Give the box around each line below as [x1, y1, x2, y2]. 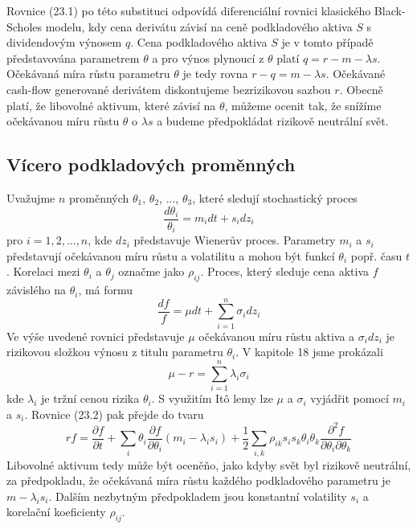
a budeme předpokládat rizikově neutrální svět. [157, 113, 389, 129]
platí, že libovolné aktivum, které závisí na [6, 96, 216, 113]
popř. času [350, 247, 403, 264]
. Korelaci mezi [6, 263, 80, 280]
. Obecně [339, 80, 383, 97]
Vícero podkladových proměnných [6, 152, 296, 177]
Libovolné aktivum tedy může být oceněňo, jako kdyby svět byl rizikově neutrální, [6, 456, 411, 473]
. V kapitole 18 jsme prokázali [235, 343, 383, 360]
